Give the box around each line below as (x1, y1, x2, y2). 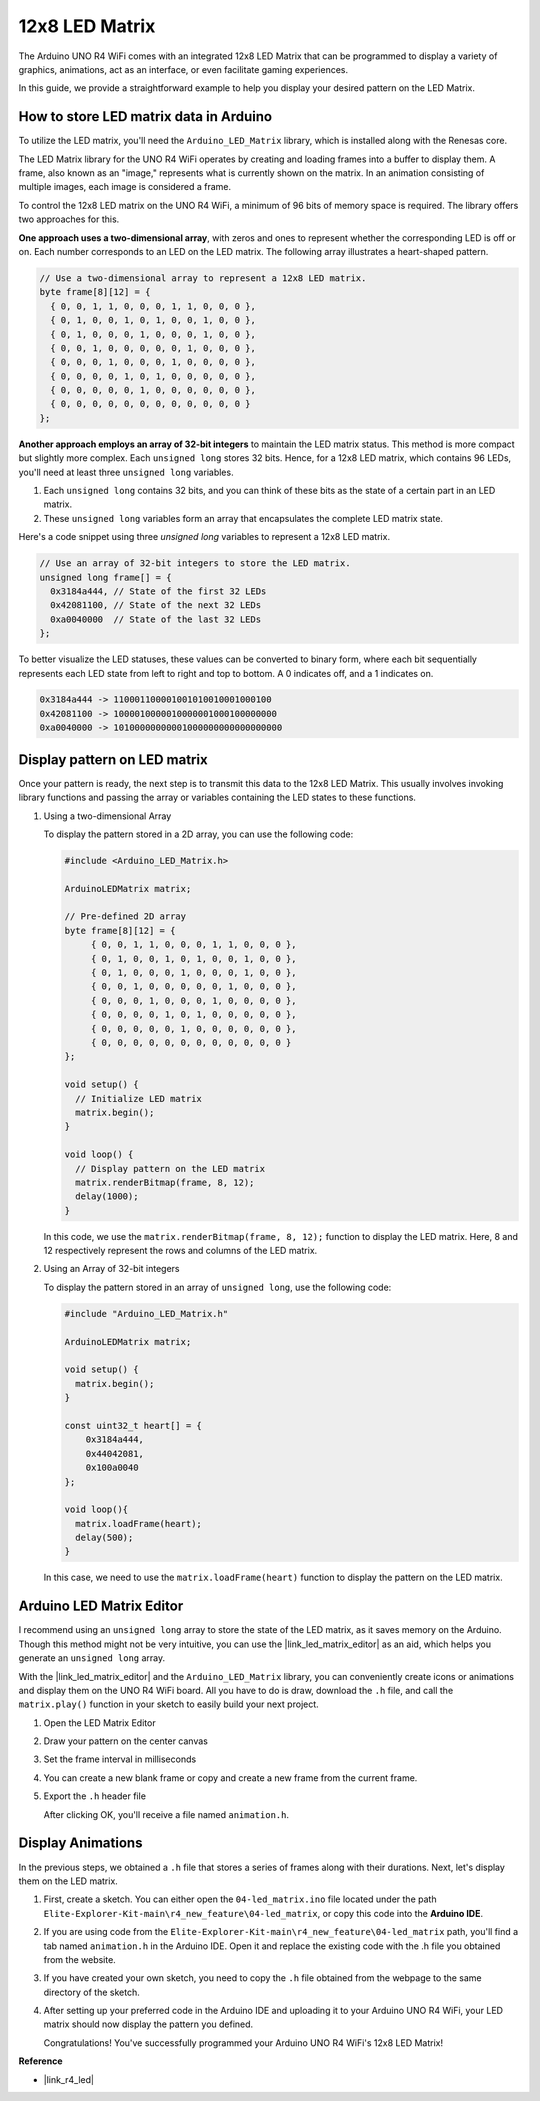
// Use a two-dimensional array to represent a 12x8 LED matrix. (39, 272, 367, 284)
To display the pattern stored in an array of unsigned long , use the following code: (43, 1281, 392, 1293)
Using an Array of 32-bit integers (43, 1263, 180, 1275)
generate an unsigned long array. (18, 1652, 166, 1664)
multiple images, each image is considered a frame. (18, 181, 232, 193)
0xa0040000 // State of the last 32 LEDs (50, 613, 262, 625)
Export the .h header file (43, 1790, 147, 1802)
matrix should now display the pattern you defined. (43, 2018, 254, 2030)
